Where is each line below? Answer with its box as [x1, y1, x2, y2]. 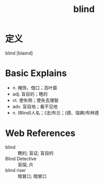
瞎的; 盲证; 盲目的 [17, 150, 54, 156]
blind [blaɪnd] [5, 50, 33, 56]
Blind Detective [5, 155, 36, 161]
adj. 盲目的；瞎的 [12, 91, 48, 97]
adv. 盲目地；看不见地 [12, 103, 58, 109]
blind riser [5, 167, 26, 173]
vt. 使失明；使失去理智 [12, 97, 59, 103]
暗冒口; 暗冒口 [17, 173, 47, 179]
